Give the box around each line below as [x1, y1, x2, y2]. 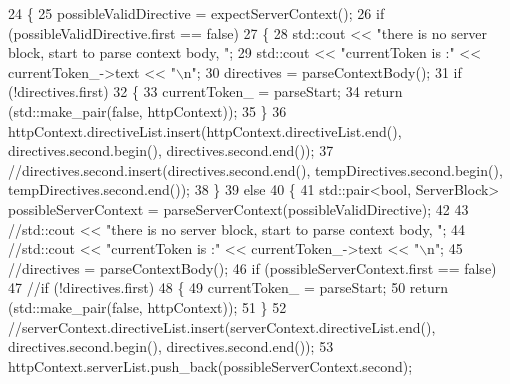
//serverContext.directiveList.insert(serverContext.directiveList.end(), [8, 316, 436, 337]
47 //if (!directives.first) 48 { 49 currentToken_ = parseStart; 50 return [8, 277, 449, 298]
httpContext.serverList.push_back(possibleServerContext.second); [8, 355, 413, 376]
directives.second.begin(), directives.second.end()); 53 [8, 336, 334, 357]
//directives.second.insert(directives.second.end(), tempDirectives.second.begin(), [8, 159, 503, 180]
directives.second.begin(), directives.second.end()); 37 [8, 140, 334, 161]
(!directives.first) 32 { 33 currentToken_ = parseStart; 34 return [8, 81, 403, 102]
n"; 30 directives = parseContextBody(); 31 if [183, 61, 462, 82]
